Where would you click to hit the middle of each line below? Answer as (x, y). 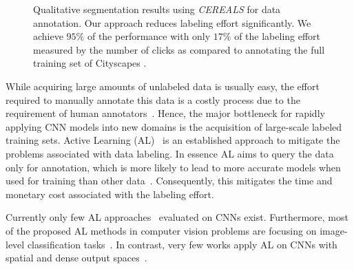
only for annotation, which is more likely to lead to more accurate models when (173, 167)
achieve (48, 36)
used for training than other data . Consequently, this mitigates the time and (169, 181)
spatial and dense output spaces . (76, 258)
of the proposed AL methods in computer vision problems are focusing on (161, 230)
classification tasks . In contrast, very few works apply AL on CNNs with (182, 244)
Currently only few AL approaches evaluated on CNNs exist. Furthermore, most (177, 217)
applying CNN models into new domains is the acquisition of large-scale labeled (174, 126)
